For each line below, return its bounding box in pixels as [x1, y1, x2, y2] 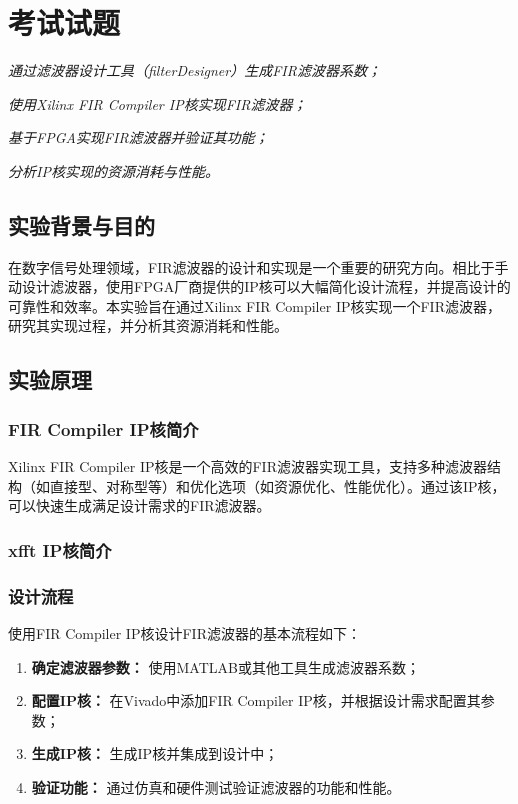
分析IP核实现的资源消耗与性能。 [8, 160, 219, 181]
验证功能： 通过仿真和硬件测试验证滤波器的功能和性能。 [31, 776, 401, 797]
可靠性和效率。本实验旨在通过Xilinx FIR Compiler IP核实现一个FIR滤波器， [8, 295, 501, 316]
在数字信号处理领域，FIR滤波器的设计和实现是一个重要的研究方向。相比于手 [8, 256, 509, 277]
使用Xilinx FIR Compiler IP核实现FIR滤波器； [8, 93, 307, 114]
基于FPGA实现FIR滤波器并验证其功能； [8, 127, 269, 148]
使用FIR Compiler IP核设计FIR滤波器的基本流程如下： [8, 622, 361, 643]
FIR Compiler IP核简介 [8, 416, 199, 441]
